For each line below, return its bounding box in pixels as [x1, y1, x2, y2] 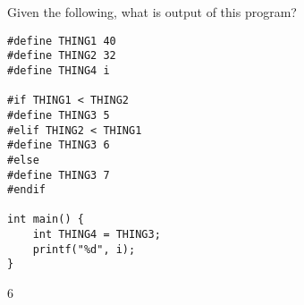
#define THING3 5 [7, 108, 110, 122]
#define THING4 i [7, 64, 110, 77]
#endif [7, 183, 46, 197]
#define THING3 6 [7, 139, 110, 152]
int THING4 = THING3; [32, 228, 161, 241]
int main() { [7, 213, 84, 226]
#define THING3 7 [7, 168, 110, 182]
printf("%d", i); [32, 242, 136, 256]
